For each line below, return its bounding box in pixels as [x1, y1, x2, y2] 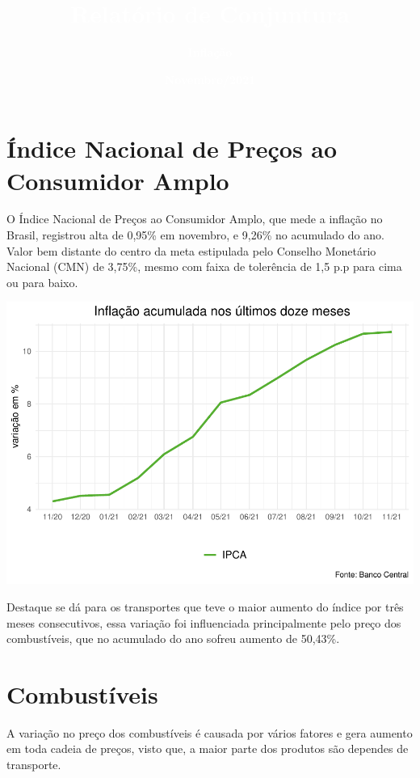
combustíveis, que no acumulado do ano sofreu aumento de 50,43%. [6, 630, 340, 647]
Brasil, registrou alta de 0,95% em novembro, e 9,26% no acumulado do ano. [6, 226, 384, 243]
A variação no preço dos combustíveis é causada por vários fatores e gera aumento [6, 724, 413, 741]
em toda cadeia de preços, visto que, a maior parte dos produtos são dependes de [6, 740, 409, 757]
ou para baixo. [6, 273, 78, 290]
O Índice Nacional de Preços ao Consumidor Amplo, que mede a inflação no [6, 210, 383, 227]
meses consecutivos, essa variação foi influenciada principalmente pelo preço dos [6, 614, 401, 631]
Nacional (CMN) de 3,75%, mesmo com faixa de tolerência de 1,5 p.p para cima [6, 258, 402, 275]
